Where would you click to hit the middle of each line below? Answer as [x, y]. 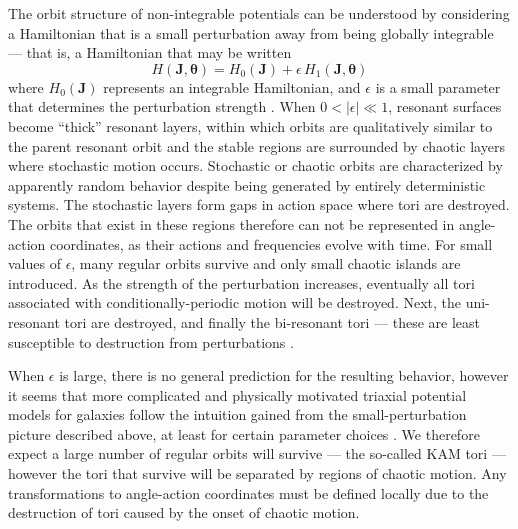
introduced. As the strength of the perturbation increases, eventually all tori [241, 282]
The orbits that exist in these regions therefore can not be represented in [231, 223]
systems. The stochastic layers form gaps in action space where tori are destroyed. [259, 204]
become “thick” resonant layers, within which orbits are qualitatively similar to [250, 125]
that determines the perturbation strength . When [162, 106]
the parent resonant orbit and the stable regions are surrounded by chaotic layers [256, 145]
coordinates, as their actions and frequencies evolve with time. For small [271, 243]
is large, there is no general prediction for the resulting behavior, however [284, 375]
